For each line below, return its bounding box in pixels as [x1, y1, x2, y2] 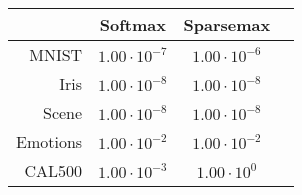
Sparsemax [183, 13, 271, 36]
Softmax [99, 13, 166, 36]
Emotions [16, 130, 83, 153]
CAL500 [24, 159, 83, 182]
